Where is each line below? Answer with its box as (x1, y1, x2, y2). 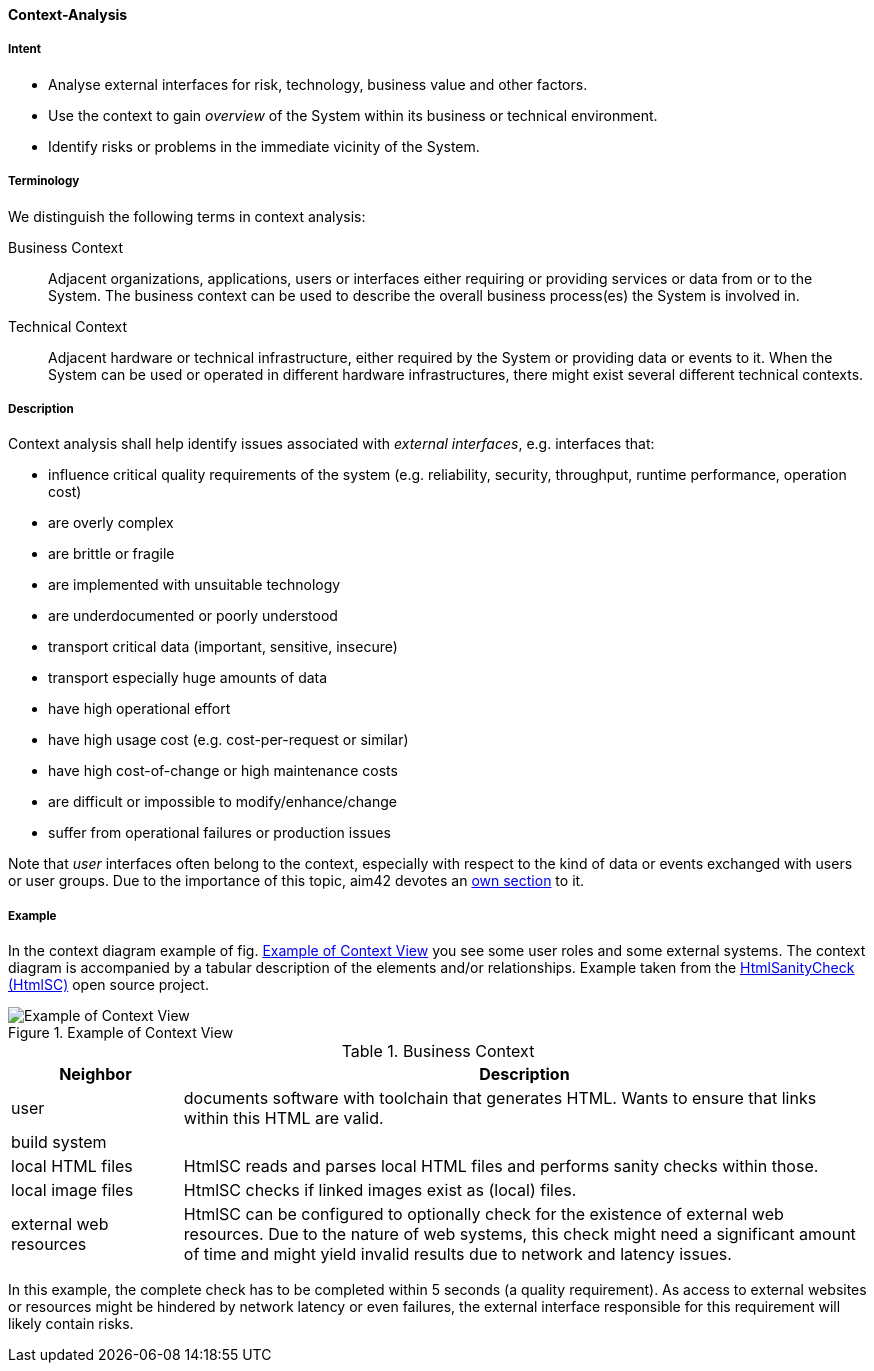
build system (11, 1132, 107, 1153)
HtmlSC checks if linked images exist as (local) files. (183, 1180, 577, 1201)
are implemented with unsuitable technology (48, 576, 341, 594)
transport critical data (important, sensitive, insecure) (48, 638, 398, 656)
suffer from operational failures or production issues (48, 824, 391, 842)
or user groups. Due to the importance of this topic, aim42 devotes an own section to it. (8, 872, 585, 890)
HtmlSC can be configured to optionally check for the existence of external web (183, 1204, 784, 1225)
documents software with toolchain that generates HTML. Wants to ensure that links (183, 1088, 817, 1109)
